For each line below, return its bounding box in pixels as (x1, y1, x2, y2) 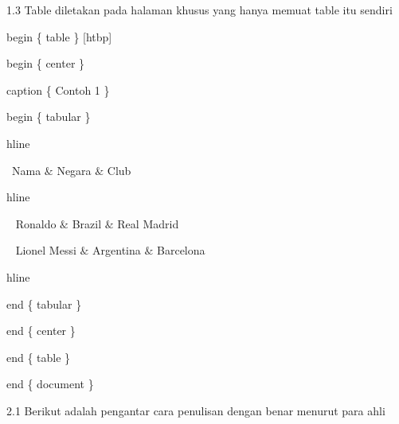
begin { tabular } (6, 108, 91, 125)
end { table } (6, 348, 71, 365)
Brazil (72, 215, 102, 231)
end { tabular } (6, 295, 82, 312)
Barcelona (157, 242, 205, 259)
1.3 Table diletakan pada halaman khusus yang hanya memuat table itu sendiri (6, 2, 393, 18)
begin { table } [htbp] (6, 28, 112, 45)
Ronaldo (15, 215, 57, 231)
